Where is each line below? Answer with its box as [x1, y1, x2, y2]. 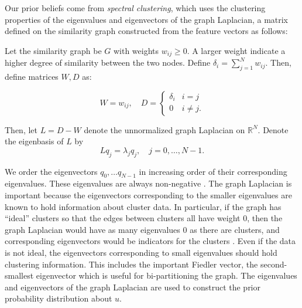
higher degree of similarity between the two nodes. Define [5, 56, 211, 69]
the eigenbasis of [5, 135, 64, 147]
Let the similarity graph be [5, 44, 102, 56]
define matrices [5, 70, 59, 83]
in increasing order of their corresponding [139, 165, 287, 177]
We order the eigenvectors [5, 165, 98, 177]
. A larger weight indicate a [187, 44, 286, 56]
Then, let [5, 123, 37, 136]
